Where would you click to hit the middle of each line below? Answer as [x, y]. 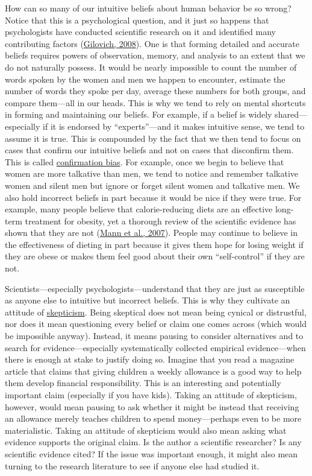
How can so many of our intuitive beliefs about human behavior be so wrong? [148, 8]
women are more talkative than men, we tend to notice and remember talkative [151, 173]
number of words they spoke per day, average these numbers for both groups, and [155, 91]
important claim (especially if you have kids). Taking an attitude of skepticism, [151, 395]
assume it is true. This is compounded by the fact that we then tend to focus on [153, 138]
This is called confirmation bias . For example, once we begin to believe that [145, 161]
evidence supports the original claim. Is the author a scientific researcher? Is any [153, 442]
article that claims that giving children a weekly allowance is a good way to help [153, 371]
